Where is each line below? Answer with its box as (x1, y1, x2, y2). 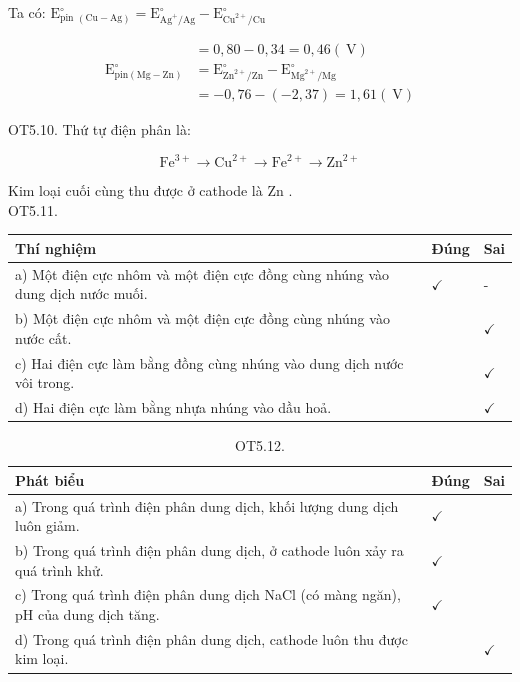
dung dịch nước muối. (15, 283, 148, 304)
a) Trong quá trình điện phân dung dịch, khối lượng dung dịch (15, 495, 399, 516)
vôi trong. (15, 372, 75, 393)
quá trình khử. (15, 559, 104, 580)
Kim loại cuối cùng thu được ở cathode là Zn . (8, 180, 293, 201)
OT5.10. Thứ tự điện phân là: (8, 119, 191, 140)
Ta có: (8, 2, 46, 22)
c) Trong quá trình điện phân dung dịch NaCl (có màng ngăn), (15, 584, 401, 605)
